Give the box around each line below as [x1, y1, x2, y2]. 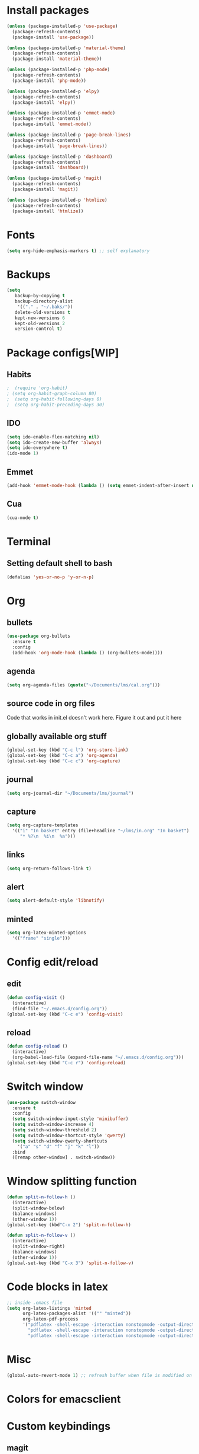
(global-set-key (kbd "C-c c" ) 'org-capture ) [6, 758, 120, 764]
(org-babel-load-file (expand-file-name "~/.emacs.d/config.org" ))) [12, 1054, 184, 1060]
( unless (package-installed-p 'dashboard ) [6, 154, 113, 160]
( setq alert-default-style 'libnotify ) [6, 898, 105, 903]
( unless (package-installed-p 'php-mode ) [6, 66, 110, 73]
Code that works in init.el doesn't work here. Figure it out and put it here [6, 714, 182, 721]
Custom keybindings [6, 1419, 111, 1433]
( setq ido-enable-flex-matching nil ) [6, 434, 100, 440]
